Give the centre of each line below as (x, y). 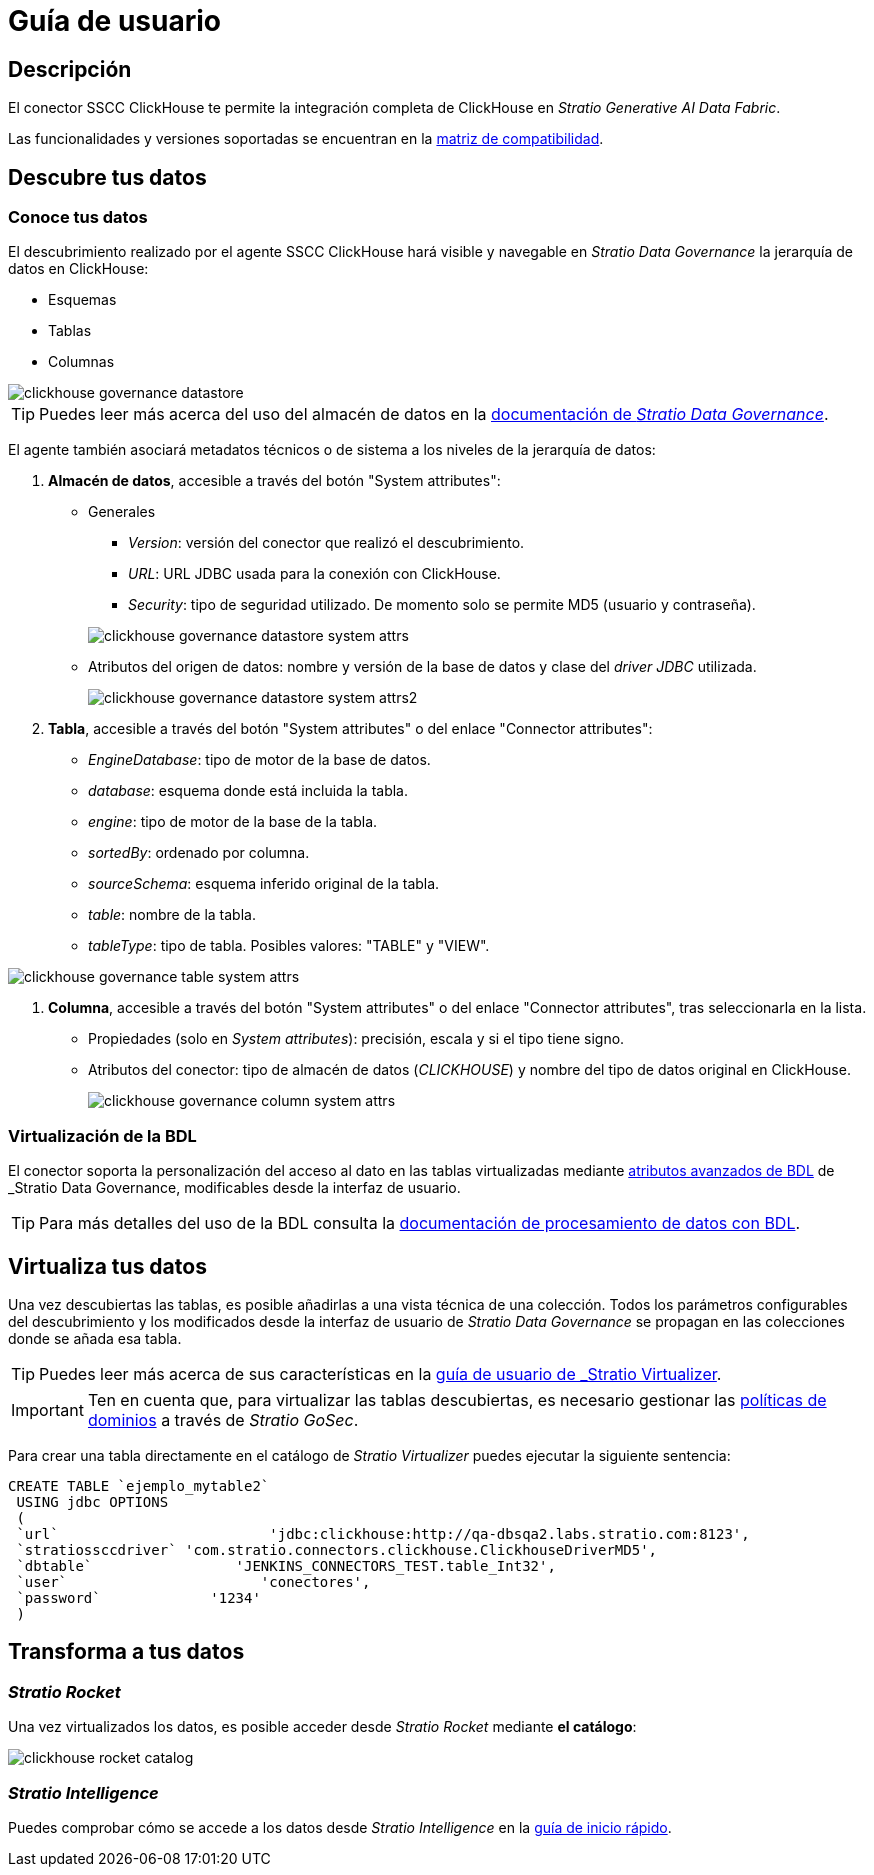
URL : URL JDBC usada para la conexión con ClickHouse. (314, 574)
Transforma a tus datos (126, 1652)
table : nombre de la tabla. (172, 915)
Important (47, 1409)
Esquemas (82, 300)
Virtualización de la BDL (102, 1135)
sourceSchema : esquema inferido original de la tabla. (264, 884)
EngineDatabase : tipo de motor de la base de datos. (259, 760)
